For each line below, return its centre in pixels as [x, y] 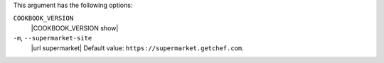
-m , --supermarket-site [53, 38]
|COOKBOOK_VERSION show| [75, 28]
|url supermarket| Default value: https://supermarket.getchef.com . [138, 48]
